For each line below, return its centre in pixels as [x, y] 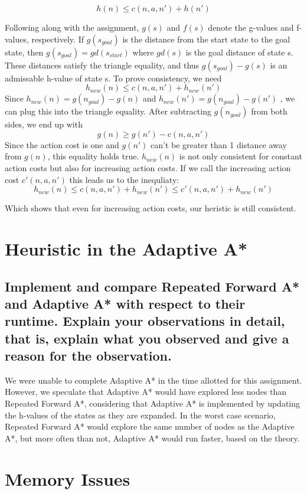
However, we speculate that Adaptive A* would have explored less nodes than [146, 392]
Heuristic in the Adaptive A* [126, 248]
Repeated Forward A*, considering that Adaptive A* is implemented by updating [153, 403]
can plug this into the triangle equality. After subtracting [108, 111]
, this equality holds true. [93, 156]
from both [269, 111]
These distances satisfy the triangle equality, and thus [102, 65]
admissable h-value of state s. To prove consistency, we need [113, 78]
